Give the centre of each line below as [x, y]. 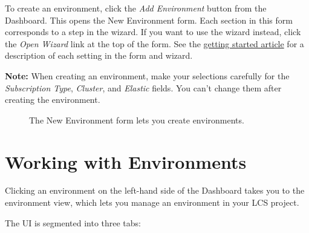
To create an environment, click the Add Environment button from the [136, 8]
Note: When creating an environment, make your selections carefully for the [147, 75]
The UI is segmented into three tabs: [73, 222]
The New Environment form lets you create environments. [137, 120]
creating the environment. [53, 100]
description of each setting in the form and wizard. [99, 55]
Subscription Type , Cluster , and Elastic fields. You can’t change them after [143, 87]
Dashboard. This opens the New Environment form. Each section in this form [149, 20]
